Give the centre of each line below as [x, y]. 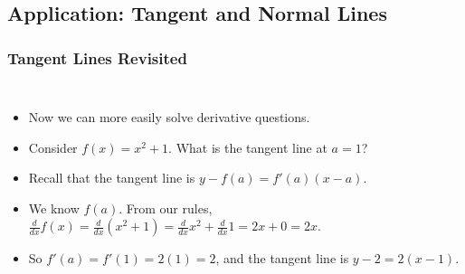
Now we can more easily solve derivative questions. [169, 117]
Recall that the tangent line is [112, 178]
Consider [53, 147]
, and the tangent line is [282, 258]
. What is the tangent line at [248, 147]
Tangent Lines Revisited [97, 57]
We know [54, 208]
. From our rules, [166, 208]
